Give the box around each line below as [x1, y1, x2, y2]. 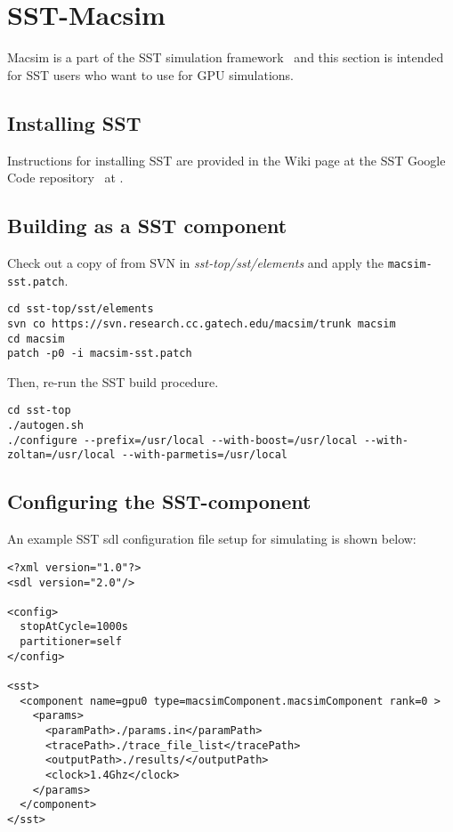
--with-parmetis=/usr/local [121, 448, 287, 462]
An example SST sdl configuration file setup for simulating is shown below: [7, 529, 417, 548]
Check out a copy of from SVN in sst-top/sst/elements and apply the [7, 253, 384, 271]
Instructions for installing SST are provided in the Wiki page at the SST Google [7, 150, 446, 169]
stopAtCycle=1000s [20, 620, 129, 634]
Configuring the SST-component [7, 488, 311, 515]
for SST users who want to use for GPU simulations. [7, 65, 295, 84]
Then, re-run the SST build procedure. [7, 372, 219, 391]
